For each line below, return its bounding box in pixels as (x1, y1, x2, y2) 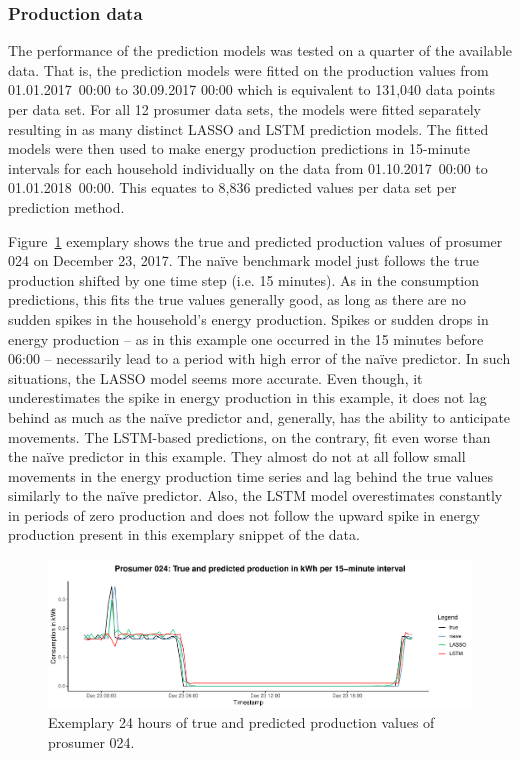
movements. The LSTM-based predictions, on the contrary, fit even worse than (8, 426, 491, 447)
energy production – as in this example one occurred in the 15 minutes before (8, 328, 484, 349)
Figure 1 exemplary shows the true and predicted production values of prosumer (8, 230, 503, 251)
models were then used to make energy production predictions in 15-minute (8, 138, 470, 159)
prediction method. (8, 196, 125, 217)
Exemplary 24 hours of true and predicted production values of (48, 712, 435, 733)
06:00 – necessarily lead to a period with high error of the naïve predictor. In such (8, 348, 511, 369)
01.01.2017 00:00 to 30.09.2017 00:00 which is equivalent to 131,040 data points (8, 79, 496, 100)
